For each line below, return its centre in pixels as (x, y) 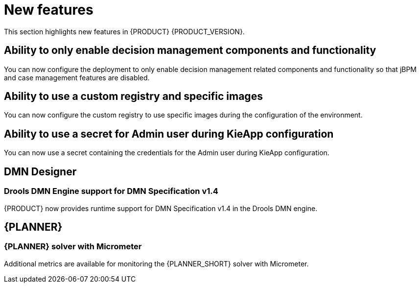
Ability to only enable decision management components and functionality (190, 50)
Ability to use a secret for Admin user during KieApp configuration (169, 134)
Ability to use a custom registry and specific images (133, 96)
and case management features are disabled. (77, 77)
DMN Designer (40, 171)
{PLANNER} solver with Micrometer (73, 247)
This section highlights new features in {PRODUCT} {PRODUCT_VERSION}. (124, 31)
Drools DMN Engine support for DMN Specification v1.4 (111, 191)
